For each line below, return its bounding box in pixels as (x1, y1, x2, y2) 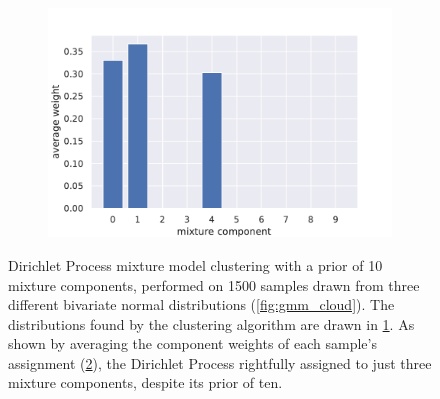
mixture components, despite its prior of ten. (8, 372, 283, 393)
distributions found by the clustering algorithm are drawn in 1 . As (8, 313, 415, 334)
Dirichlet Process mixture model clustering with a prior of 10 (8, 254, 383, 275)
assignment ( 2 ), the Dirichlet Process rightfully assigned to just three (8, 352, 432, 373)
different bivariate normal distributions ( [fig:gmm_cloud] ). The (8, 294, 395, 315)
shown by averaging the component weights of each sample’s (8, 333, 377, 354)
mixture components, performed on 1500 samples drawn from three (8, 274, 420, 295)
